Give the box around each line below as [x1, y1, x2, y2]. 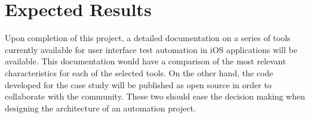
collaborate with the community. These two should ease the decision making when [5, 90, 305, 103]
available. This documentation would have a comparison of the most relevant [5, 55, 286, 67]
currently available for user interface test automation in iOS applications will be [5, 43, 297, 55]
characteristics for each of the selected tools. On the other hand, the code [5, 66, 274, 79]
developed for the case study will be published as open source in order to [5, 78, 272, 91]
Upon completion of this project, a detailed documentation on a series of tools [5, 32, 291, 44]
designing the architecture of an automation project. [5, 101, 196, 114]
